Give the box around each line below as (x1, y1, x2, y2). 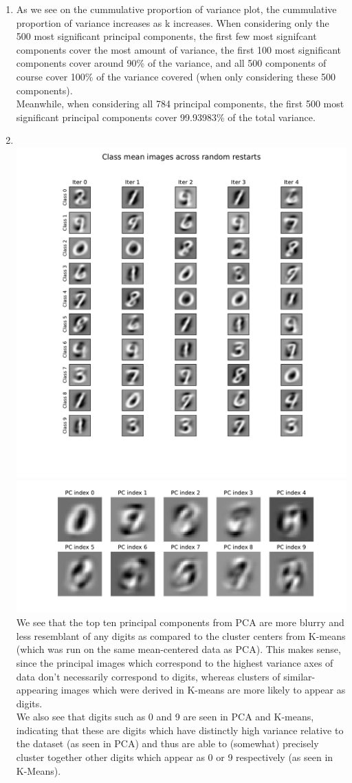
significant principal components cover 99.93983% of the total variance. (16, 109, 316, 124)
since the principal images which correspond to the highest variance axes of (16, 655, 333, 669)
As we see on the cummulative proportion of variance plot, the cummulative (16, 2, 337, 16)
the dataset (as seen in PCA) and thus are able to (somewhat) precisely (16, 736, 319, 751)
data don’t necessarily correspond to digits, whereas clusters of (16, 669, 280, 683)
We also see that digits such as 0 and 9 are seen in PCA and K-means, (16, 709, 314, 724)
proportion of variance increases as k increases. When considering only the (16, 15, 329, 30)
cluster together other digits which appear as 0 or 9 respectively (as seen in (16, 750, 333, 764)
